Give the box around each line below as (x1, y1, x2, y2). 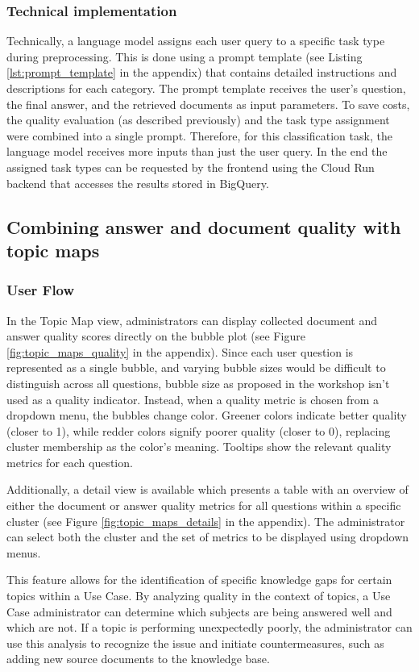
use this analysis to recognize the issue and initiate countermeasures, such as (6, 634, 384, 651)
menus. (6, 544, 41, 561)
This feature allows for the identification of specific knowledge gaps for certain (6, 571, 392, 588)
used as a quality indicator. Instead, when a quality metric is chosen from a (6, 390, 380, 407)
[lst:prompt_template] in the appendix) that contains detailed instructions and (6, 64, 397, 81)
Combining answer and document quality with (6, 214, 401, 239)
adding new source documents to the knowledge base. (6, 650, 270, 667)
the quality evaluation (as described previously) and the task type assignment (6, 111, 390, 128)
